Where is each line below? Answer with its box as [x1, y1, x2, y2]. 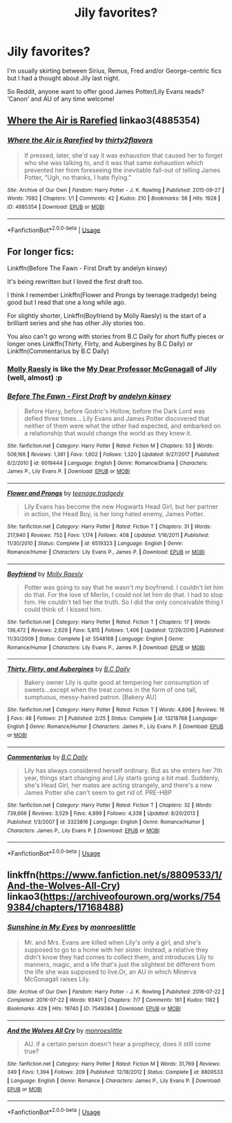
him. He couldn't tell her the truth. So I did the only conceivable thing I [23, 598, 223, 606]
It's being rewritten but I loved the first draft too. [7, 278, 144, 286]
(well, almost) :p [7, 372, 63, 382]
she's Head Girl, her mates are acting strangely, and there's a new [23, 781, 213, 789]
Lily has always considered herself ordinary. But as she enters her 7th [23, 766, 223, 775]
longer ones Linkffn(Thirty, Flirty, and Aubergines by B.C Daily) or [7, 340, 193, 348]
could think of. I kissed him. [23, 605, 102, 613]
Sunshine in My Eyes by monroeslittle [7, 923, 136, 932]
